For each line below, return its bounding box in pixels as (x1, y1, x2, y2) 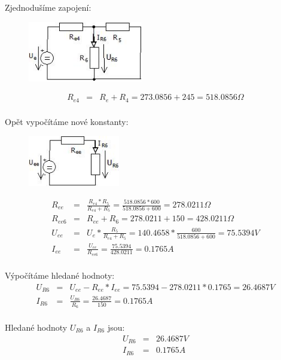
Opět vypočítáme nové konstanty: (5, 115, 129, 127)
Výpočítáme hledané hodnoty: (5, 269, 115, 281)
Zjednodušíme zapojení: (5, 1, 91, 13)
